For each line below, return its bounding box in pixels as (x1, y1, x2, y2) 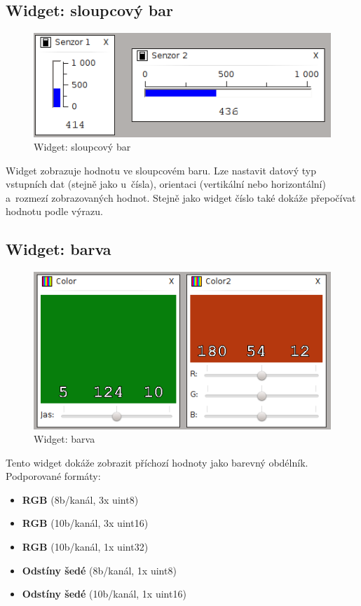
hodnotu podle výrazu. (6, 204, 103, 219)
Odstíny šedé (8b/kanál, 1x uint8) (22, 563, 177, 577)
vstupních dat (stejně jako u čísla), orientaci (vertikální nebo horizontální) (6, 177, 326, 191)
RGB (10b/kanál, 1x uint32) (22, 539, 149, 554)
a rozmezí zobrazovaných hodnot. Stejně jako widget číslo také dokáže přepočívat (6, 190, 356, 205)
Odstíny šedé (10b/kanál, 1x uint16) (22, 586, 186, 601)
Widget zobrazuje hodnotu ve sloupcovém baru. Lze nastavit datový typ (6, 163, 317, 177)
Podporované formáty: (6, 469, 101, 483)
